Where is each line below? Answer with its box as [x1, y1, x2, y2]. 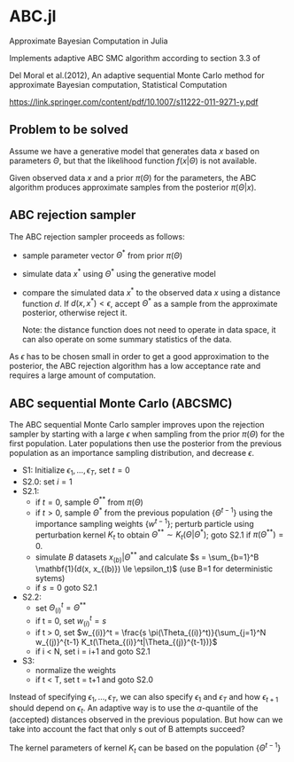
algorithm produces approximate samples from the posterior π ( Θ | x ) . [9, 182, 257, 192]
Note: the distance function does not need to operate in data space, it [21, 325, 276, 335]
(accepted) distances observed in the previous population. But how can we [9, 714, 283, 725]
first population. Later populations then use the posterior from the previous [9, 438, 282, 449]
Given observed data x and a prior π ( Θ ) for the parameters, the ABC [9, 172, 257, 183]
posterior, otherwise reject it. [21, 308, 128, 318]
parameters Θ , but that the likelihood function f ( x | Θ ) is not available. [9, 155, 258, 166]
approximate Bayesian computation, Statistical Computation [9, 79, 228, 90]
